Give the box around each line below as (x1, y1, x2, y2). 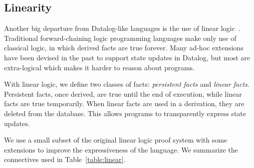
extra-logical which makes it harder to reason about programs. (4, 62, 195, 72)
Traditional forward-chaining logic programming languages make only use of (4, 32, 237, 43)
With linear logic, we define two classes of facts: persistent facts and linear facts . (4, 79, 250, 89)
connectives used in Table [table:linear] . (4, 154, 126, 165)
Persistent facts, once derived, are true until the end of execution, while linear (4, 88, 242, 99)
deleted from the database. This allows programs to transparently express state (4, 108, 246, 118)
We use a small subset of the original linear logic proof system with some (4, 135, 228, 145)
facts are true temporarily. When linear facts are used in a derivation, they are (4, 98, 245, 109)
